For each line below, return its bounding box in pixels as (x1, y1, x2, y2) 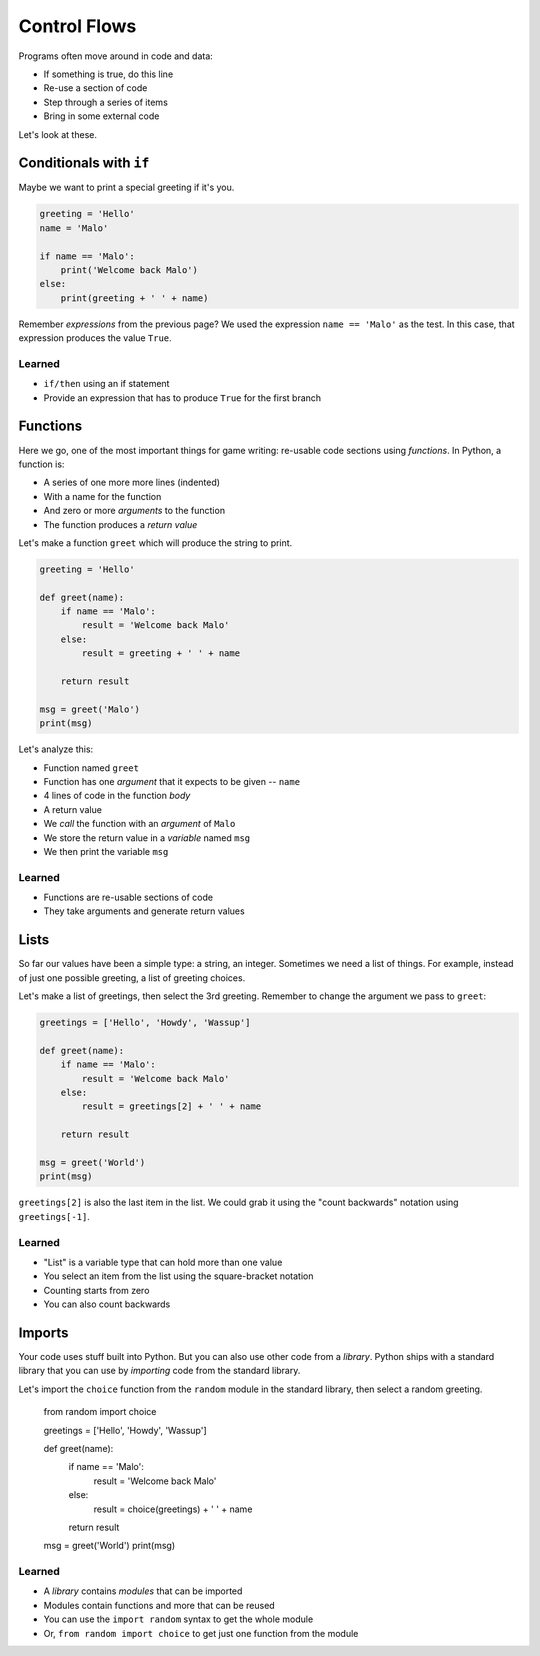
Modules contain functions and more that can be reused (43, 1599, 275, 1611)
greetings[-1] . (18, 1210, 90, 1222)
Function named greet (43, 761, 140, 774)
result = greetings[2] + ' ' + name (81, 1101, 262, 1112)
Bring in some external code (43, 110, 160, 122)
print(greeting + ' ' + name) (60, 292, 209, 304)
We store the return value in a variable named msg (43, 831, 251, 844)
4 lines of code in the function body (43, 790, 191, 802)
